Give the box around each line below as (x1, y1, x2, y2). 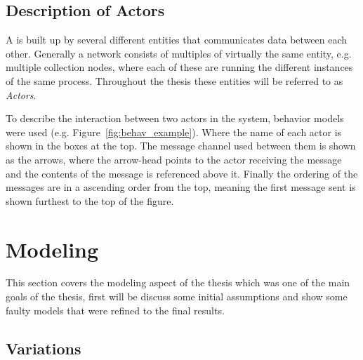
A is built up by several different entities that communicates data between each (6, 32, 348, 47)
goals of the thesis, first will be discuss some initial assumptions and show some (6, 289, 348, 304)
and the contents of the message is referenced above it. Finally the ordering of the (6, 166, 358, 180)
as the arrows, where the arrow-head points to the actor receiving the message (6, 152, 342, 166)
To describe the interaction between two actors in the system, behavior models (6, 111, 344, 126)
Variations (6, 337, 81, 359)
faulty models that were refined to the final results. (6, 302, 225, 317)
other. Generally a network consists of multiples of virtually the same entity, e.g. (6, 46, 352, 60)
